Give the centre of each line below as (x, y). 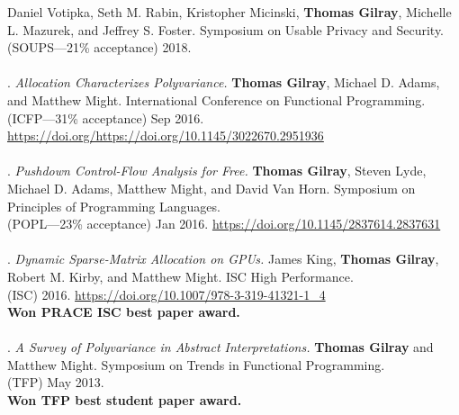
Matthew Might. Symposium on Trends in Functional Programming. (196, 364)
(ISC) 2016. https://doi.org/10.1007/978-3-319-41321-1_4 (166, 294)
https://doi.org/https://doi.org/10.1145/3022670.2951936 (166, 135)
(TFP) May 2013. (56, 382)
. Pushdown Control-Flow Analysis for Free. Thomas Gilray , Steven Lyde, (217, 171)
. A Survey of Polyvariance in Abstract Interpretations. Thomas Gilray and (220, 347)
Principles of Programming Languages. (114, 206)
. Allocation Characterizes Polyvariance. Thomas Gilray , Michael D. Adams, (224, 82)
